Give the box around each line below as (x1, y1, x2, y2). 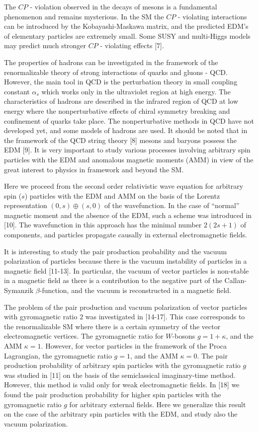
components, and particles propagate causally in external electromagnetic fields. (4, 229, 247, 240)
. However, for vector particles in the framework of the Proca (41, 341, 227, 351)
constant (4, 86, 30, 96)
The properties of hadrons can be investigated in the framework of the (4, 57, 218, 67)
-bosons (172, 331, 195, 341)
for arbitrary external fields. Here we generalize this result (69, 399, 246, 409)
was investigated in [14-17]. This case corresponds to (85, 311, 245, 322)
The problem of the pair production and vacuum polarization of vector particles (4, 301, 248, 312)
